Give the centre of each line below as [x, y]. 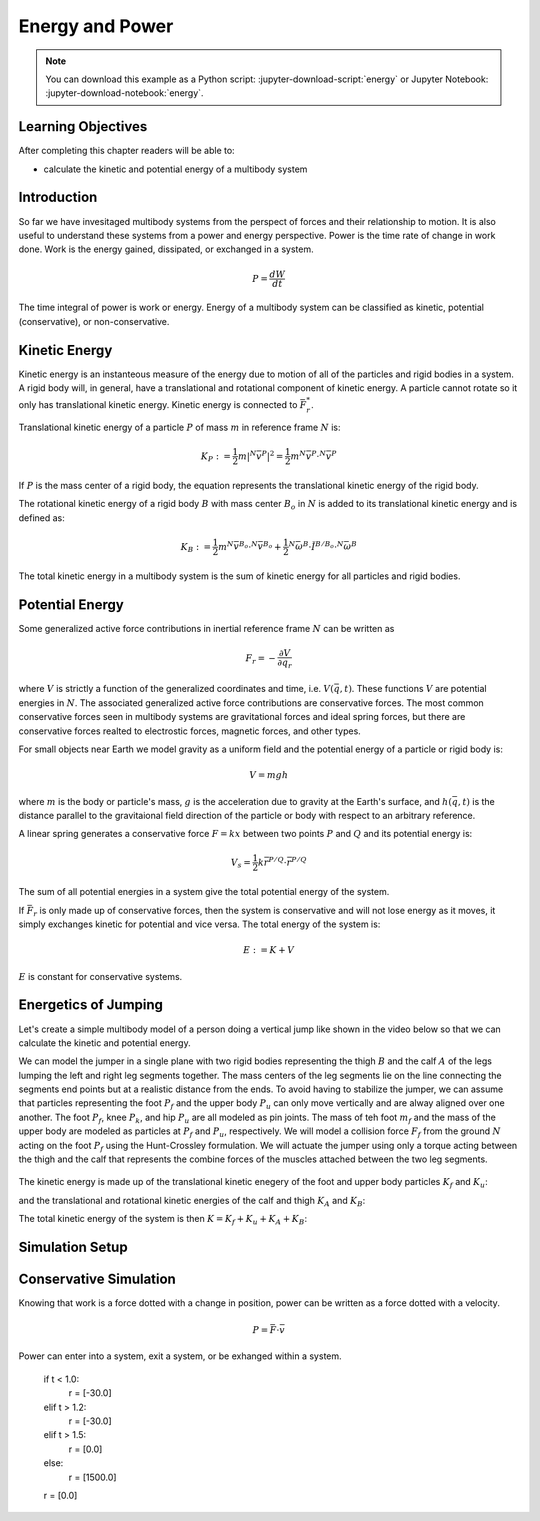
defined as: [41, 517]
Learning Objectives [83, 126]
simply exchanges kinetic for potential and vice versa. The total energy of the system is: [199, 924]
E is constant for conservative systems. [100, 976]
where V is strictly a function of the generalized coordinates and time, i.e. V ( [176, 689]
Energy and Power [96, 26]
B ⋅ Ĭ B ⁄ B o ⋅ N [323, 545]
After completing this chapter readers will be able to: [126, 151]
